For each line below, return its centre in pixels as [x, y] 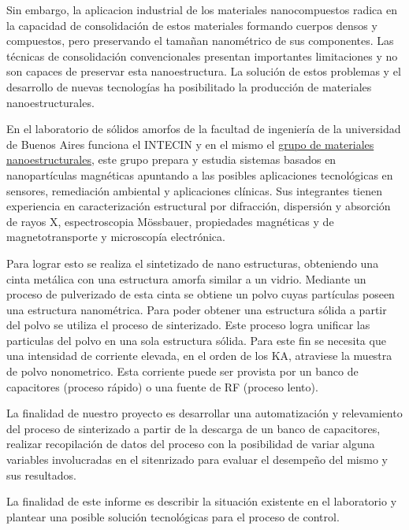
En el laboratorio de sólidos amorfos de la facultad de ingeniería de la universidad [204, 129]
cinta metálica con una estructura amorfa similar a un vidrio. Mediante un [186, 278]
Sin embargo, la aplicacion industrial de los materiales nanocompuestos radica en [202, 9]
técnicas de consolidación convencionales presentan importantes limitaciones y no [202, 56]
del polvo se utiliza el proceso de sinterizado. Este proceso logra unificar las [188, 325]
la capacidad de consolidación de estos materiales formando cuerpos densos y [192, 25]
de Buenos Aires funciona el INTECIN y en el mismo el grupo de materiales [190, 144]
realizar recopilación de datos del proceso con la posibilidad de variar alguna [191, 444]
